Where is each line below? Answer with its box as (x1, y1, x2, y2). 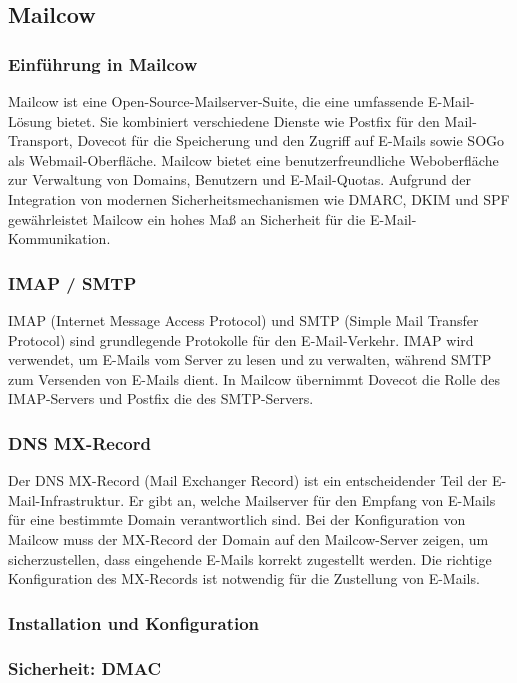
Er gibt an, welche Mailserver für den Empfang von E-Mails (128, 489, 496, 510)
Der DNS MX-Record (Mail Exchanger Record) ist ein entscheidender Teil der (8, 470, 488, 491)
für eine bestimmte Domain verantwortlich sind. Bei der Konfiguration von (8, 509, 466, 530)
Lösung (8, 110, 52, 131)
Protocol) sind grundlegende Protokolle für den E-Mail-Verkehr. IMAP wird (8, 329, 474, 350)
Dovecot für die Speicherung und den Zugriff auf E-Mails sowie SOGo (77, 130, 505, 151)
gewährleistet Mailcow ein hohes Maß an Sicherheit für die (8, 208, 366, 229)
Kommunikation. (8, 228, 111, 249)
